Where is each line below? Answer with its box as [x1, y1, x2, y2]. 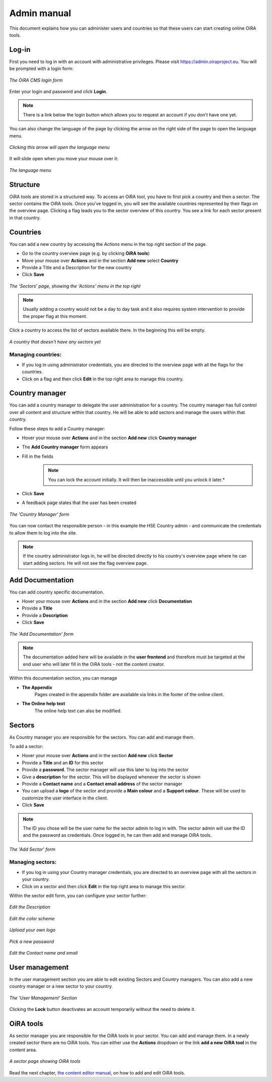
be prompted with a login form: [9, 65, 74, 72]
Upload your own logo [9, 927, 55, 933]
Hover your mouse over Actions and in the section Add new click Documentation [22, 598, 192, 604]
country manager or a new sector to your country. [9, 983, 113, 989]
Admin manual [9, 8, 72, 19]
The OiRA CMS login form [9, 77, 63, 83]
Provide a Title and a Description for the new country [22, 264, 132, 270]
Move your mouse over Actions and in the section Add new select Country [22, 257, 179, 263]
